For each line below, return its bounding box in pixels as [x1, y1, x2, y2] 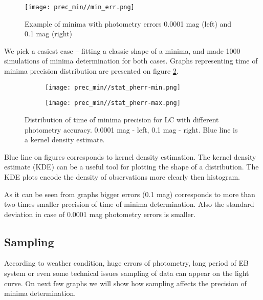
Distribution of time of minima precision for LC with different [25, 114, 219, 124]
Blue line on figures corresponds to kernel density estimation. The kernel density [4, 151, 256, 162]
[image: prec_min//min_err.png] [25, 4, 135, 11]
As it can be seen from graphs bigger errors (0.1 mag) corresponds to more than [4, 188, 255, 199]
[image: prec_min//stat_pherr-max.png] [45, 99, 181, 107]
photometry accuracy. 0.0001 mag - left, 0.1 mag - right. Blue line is [25, 124, 238, 135]
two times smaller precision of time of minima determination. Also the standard [4, 199, 254, 209]
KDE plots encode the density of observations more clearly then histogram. [4, 171, 240, 182]
